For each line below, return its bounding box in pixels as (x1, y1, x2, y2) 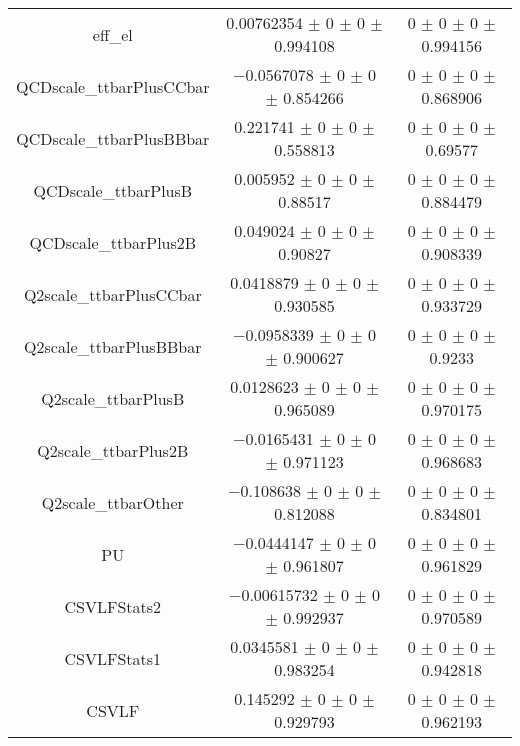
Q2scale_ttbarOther (41, 490, 184, 514)
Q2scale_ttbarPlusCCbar (23, 282, 202, 306)
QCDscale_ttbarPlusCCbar (16, 74, 210, 98)
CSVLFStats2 (64, 594, 162, 618)
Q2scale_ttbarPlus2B (37, 438, 189, 462)
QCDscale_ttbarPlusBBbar (16, 126, 210, 150)
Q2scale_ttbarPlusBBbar (24, 334, 202, 358)
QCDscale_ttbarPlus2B (29, 230, 197, 254)
